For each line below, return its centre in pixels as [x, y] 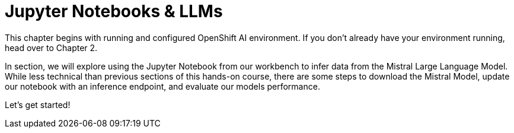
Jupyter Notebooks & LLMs [114, 11]
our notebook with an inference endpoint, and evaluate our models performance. [162, 86]
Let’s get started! [38, 104]
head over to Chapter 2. [51, 47]
